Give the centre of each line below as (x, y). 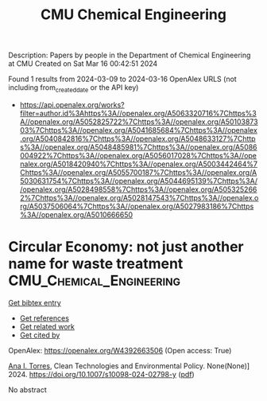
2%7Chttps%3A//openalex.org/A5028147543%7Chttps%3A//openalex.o (139, 197)
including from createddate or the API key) (74, 88)
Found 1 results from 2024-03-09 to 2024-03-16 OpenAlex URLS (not (122, 79)
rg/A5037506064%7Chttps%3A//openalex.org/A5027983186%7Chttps (137, 206)
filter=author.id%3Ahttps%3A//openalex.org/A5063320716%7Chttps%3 (138, 113)
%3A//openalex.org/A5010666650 (76, 214)
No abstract (27, 389)
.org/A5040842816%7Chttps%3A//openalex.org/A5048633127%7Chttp (137, 138)
